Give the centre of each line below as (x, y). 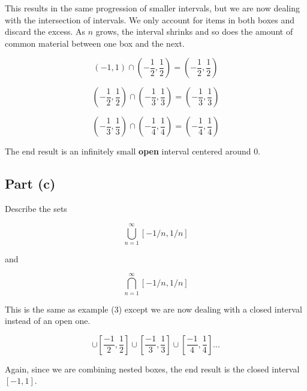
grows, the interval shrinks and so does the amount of (194, 31)
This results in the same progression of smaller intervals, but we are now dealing (152, 8)
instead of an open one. (48, 321)
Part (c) (30, 184)
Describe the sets (36, 209)
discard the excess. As (45, 31)
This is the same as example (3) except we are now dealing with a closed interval (153, 309)
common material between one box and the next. (95, 43)
